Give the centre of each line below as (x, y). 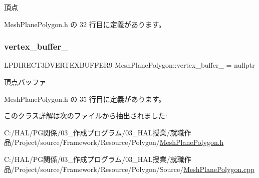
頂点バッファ (25, 82)
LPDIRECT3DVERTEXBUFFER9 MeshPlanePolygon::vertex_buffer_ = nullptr (129, 65)
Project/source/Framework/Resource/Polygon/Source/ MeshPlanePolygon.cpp (134, 169)
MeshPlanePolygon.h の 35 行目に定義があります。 (85, 99)
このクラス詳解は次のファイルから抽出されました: (86, 116)
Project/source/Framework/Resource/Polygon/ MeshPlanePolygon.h (119, 142)
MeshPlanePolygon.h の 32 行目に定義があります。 (85, 24)
